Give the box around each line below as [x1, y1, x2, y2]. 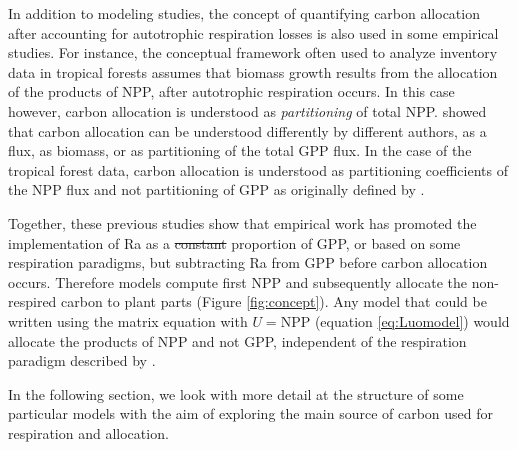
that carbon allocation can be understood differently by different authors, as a [8, 120, 487, 141]
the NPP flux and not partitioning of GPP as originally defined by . [8, 179, 425, 200]
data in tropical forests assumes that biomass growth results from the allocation [8, 61, 498, 82]
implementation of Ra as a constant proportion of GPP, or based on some [8, 232, 461, 253]
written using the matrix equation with [8, 310, 248, 331]
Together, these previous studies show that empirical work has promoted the [8, 212, 477, 233]
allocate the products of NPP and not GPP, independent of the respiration [8, 330, 467, 351]
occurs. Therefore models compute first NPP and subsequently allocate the [8, 271, 468, 292]
